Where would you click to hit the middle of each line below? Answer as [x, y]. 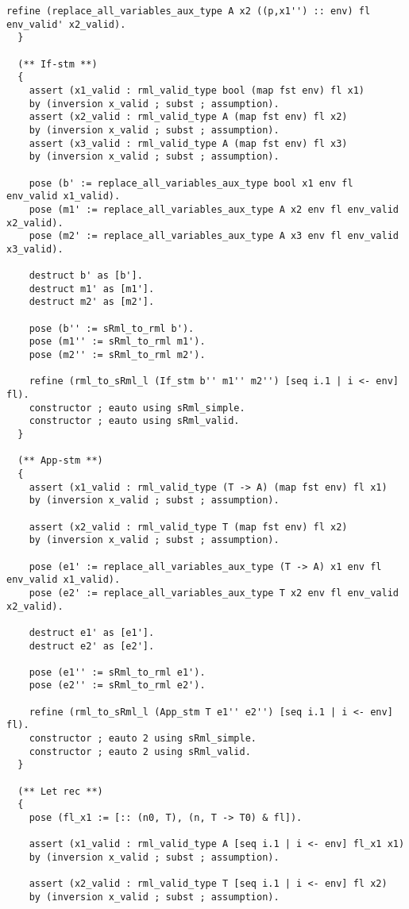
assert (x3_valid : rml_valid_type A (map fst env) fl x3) [188, 143]
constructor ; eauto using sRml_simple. [137, 408]
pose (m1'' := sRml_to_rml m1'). [117, 342]
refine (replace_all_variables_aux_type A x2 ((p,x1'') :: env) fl [189, 11]
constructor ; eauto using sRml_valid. [134, 421]
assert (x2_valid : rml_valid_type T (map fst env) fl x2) [188, 527]
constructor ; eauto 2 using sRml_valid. [140, 751]
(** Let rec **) [60, 791]
